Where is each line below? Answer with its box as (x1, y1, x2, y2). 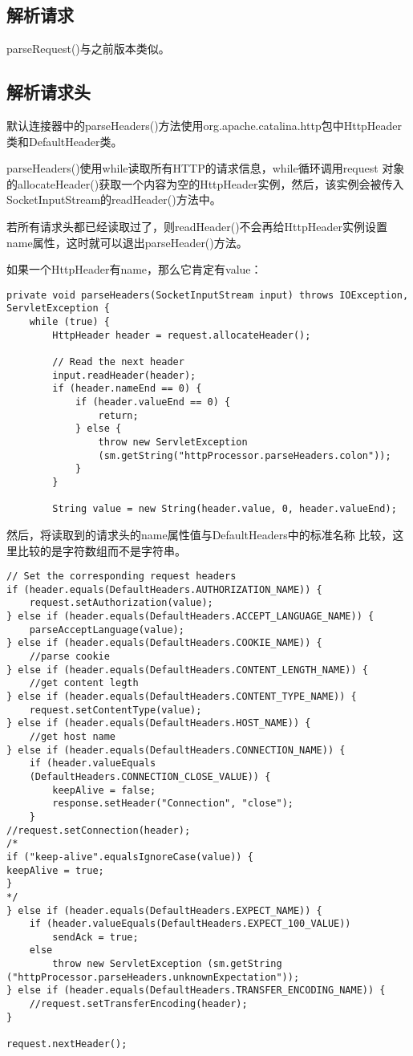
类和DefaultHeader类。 (6, 132, 123, 149)
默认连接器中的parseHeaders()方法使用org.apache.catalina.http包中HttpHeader (6, 117, 403, 133)
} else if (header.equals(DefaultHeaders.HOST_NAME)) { (6, 717, 311, 729)
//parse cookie (29, 651, 110, 663)
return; (98, 409, 139, 421)
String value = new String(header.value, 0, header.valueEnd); (52, 503, 397, 515)
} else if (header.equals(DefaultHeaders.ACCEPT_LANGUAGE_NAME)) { (6, 611, 375, 623)
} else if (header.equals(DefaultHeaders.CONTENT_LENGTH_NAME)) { (6, 664, 369, 676)
